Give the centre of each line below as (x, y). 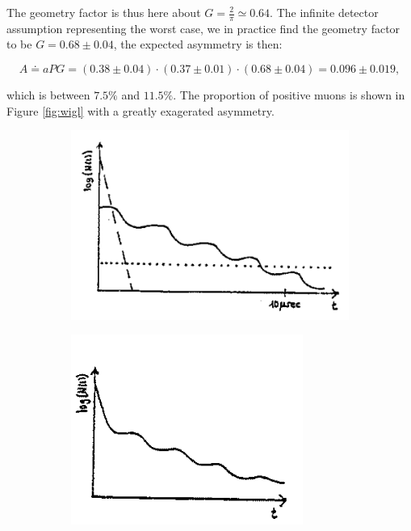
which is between (48, 95)
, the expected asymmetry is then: (198, 44)
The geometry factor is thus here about (104, 12)
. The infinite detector (324, 12)
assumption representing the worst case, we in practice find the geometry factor (203, 28)
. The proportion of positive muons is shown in (289, 95)
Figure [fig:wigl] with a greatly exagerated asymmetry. (140, 110)
